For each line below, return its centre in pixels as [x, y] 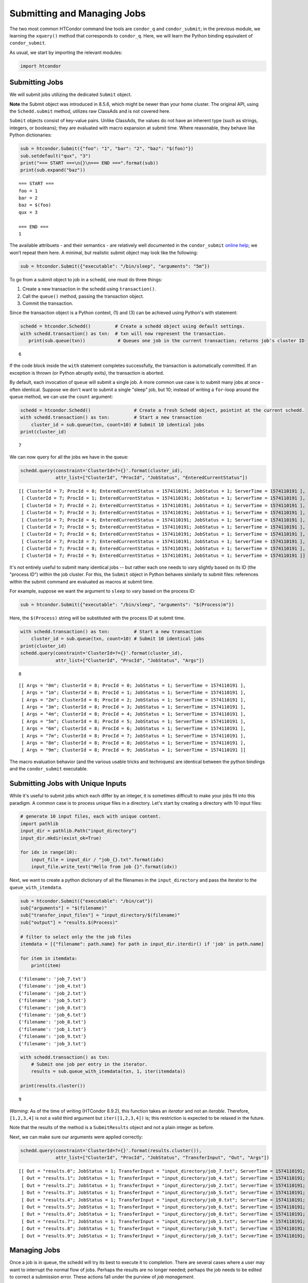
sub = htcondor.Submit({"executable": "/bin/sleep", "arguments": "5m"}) [115, 266]
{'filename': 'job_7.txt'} [53, 979]
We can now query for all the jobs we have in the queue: [69, 457]
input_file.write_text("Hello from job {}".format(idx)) [104, 867]
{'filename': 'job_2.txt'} [53, 993]
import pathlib [39, 823]
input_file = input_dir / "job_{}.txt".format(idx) [98, 859]
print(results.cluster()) [53, 1086]
